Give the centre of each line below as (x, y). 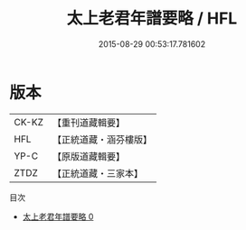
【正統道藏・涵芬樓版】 (102, 139)
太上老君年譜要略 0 (58, 216)
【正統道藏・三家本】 (97, 173)
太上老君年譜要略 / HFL (152, 18)
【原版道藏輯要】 (88, 156)
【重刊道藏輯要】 (88, 123)
